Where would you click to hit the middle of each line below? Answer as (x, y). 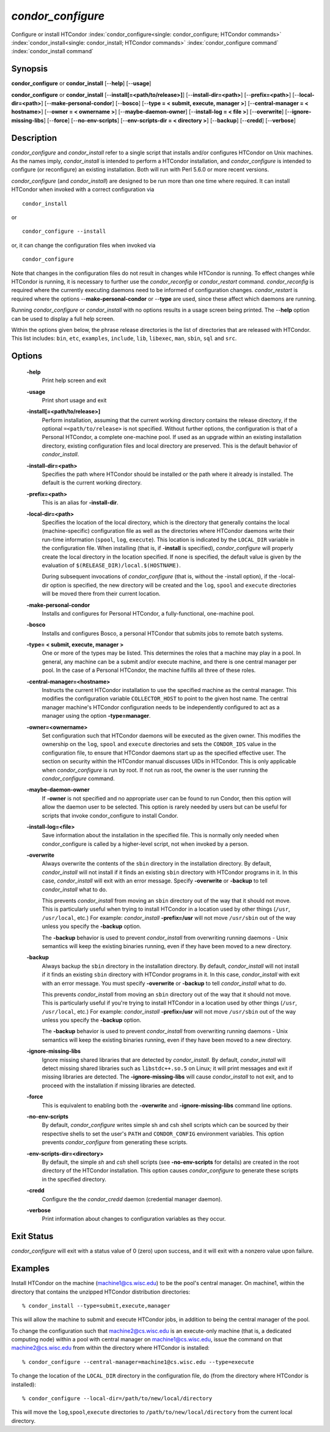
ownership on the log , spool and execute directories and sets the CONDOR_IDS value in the (159, 744)
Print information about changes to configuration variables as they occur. (134, 1219)
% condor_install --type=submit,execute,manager (96, 1306)
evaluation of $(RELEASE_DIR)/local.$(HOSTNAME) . (111, 565)
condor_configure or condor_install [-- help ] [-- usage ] (81, 83)
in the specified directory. (74, 1179)
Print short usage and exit (74, 400)
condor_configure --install (64, 232)
